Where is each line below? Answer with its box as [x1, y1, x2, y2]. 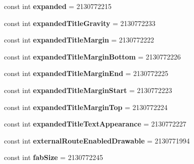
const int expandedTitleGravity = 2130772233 [4, 17, 155, 28]
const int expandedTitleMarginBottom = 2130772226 [4, 51, 181, 61]
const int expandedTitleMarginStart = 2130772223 [4, 84, 172, 95]
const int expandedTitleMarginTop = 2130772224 [4, 101, 167, 112]
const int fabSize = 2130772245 [4, 152, 103, 162]
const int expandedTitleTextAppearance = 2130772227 [4, 118, 186, 129]
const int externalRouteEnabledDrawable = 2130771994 [4, 135, 190, 145]
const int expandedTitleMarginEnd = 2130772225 [4, 68, 168, 78]
